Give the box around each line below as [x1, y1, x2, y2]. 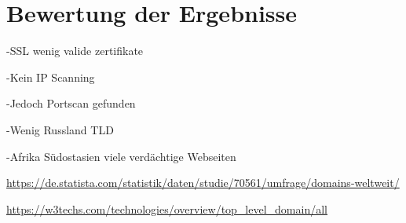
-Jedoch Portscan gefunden [6, 95, 136, 111]
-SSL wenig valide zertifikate [6, 42, 144, 59]
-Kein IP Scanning [6, 68, 95, 85]
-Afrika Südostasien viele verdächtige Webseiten [6, 148, 236, 164]
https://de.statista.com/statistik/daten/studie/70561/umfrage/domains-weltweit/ [6, 174, 400, 191]
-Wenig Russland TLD [6, 121, 114, 137]
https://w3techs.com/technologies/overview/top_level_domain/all [6, 200, 327, 217]
